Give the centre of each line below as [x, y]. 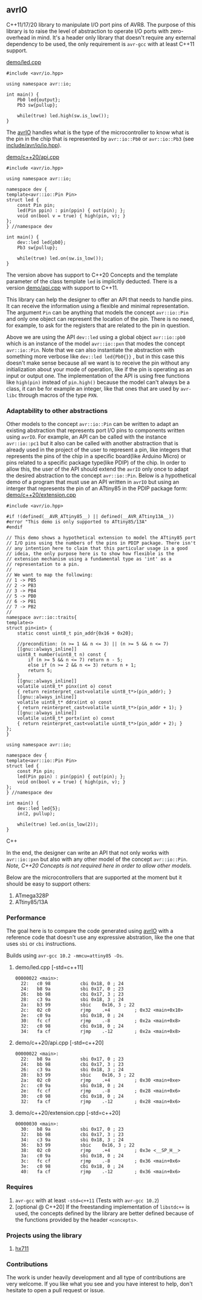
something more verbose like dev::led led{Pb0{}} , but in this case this [95, 356]
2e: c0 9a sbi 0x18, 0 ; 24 [72, 1015]
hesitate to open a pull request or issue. [56, 1290]
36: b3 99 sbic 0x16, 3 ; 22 [78, 1145]
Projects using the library [44, 1235]
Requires [20, 1187]
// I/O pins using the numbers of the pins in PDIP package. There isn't [101, 543]
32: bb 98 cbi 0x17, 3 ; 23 [72, 1135]
